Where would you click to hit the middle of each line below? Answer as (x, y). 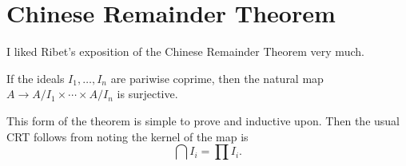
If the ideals (36, 78)
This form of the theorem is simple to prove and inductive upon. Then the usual (203, 120)
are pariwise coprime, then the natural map (217, 78)
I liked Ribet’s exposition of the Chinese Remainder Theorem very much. (185, 51)
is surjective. (147, 94)
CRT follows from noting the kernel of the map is (127, 136)
